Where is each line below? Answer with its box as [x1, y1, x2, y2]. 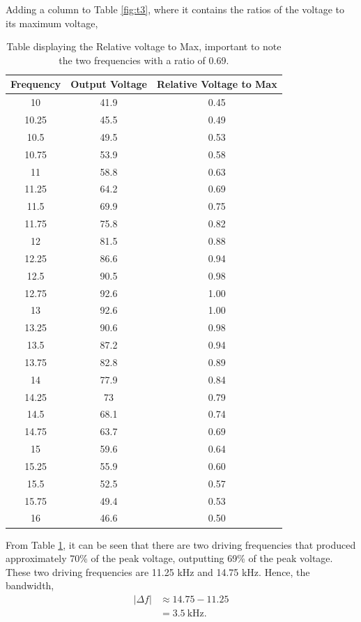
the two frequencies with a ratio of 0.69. [59, 52, 229, 67]
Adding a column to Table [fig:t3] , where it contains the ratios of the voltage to [6, 2, 344, 16]
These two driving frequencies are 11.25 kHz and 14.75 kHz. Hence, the [6, 564, 310, 579]
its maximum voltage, [6, 15, 98, 30]
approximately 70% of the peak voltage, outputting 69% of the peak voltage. [6, 551, 333, 566]
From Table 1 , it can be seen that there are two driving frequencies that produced [6, 537, 356, 552]
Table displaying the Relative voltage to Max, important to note [6, 39, 282, 54]
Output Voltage [70, 77, 147, 91]
